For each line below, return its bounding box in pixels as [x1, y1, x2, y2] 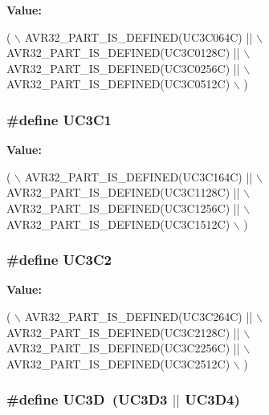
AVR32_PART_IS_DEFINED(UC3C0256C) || [6, 59, 240, 76]
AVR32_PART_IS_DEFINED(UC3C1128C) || [6, 184, 240, 201]
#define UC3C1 [6, 109, 112, 129]
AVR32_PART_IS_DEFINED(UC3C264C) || [24, 307, 253, 324]
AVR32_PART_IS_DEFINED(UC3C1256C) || [6, 199, 240, 216]
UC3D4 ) [185, 389, 240, 409]
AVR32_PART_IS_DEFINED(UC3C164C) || [24, 168, 253, 185]
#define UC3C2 [6, 250, 112, 270]
